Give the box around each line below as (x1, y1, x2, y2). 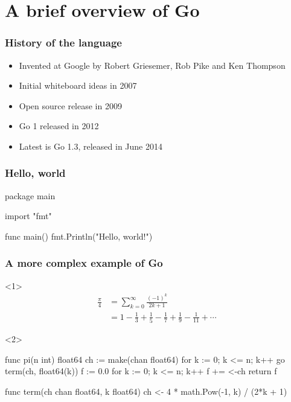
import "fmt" (5, 209, 52, 222)
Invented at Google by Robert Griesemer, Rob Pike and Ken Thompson (19, 59, 286, 71)
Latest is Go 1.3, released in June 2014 (19, 139, 162, 152)
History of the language (5, 35, 122, 50)
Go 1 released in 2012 (19, 120, 99, 132)
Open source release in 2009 (19, 99, 122, 112)
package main (5, 189, 56, 202)
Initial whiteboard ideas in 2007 (19, 79, 137, 92)
